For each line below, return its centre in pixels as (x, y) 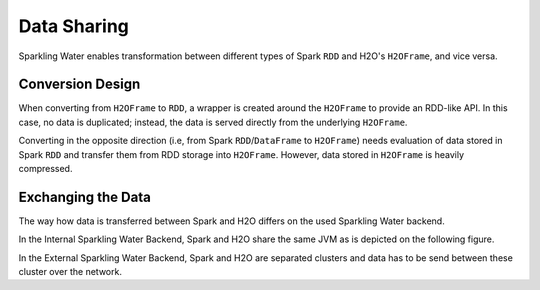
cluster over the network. (70, 272)
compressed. (45, 169)
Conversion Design (79, 84)
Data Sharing (74, 26)
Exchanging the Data (85, 196)
